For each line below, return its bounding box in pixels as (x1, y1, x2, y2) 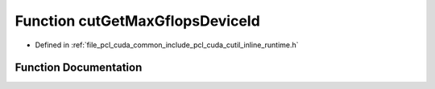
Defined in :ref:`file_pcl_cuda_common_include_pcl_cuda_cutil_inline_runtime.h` (35, 40, 299, 50)
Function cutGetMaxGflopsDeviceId (14, 12, 261, 30)
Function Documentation (14, 61, 143, 75)
